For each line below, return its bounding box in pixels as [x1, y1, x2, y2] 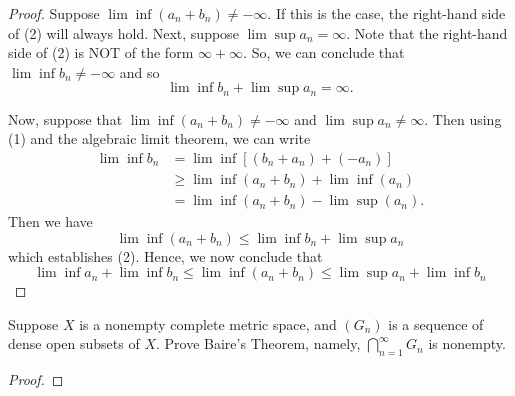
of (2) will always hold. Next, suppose [8, 22, 239, 43]
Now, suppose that [8, 108, 123, 129]
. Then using [424, 108, 502, 129]
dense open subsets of [8, 333, 140, 354]
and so [119, 61, 160, 82]
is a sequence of [388, 313, 484, 334]
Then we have [8, 211, 93, 232]
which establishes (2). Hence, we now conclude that [8, 245, 323, 266]
